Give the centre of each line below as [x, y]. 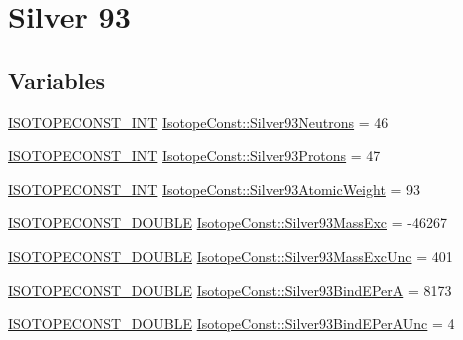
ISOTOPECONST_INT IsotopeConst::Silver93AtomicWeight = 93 [214, 188]
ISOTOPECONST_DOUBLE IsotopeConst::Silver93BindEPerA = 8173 [230, 289]
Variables [57, 79]
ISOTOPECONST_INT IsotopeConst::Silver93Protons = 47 [194, 155]
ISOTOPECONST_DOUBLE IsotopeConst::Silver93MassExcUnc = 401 [230, 255]
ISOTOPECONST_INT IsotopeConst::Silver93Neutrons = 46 [198, 121]
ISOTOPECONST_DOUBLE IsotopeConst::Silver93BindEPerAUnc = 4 [231, 323]
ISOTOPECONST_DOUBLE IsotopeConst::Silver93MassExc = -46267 [227, 222]
